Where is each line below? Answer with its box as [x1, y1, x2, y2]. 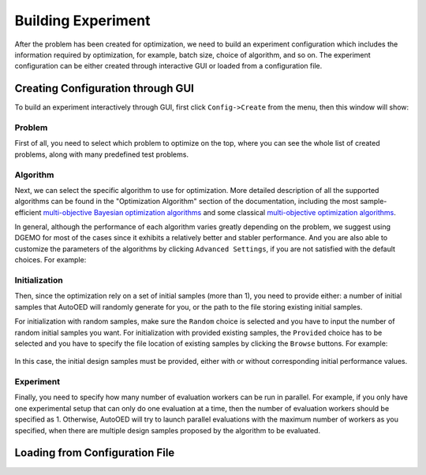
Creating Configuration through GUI [14, 82, 195, 95]
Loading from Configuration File [14, 446, 175, 460]
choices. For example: [14, 255, 87, 265]
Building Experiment [14, 12, 151, 29]
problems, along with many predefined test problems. [14, 150, 189, 159]
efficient [14, 207, 42, 217]
